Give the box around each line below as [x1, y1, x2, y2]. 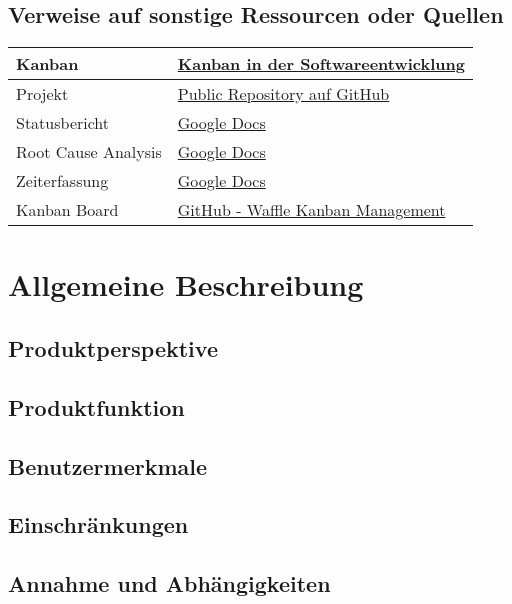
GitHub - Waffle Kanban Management [177, 198, 446, 222]
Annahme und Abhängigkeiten [8, 568, 331, 599]
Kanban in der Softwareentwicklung [177, 52, 465, 76]
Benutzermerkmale [8, 450, 208, 481]
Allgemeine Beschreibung [8, 264, 364, 305]
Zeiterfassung [16, 169, 109, 193]
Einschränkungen [8, 509, 189, 540]
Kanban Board [16, 198, 119, 222]
